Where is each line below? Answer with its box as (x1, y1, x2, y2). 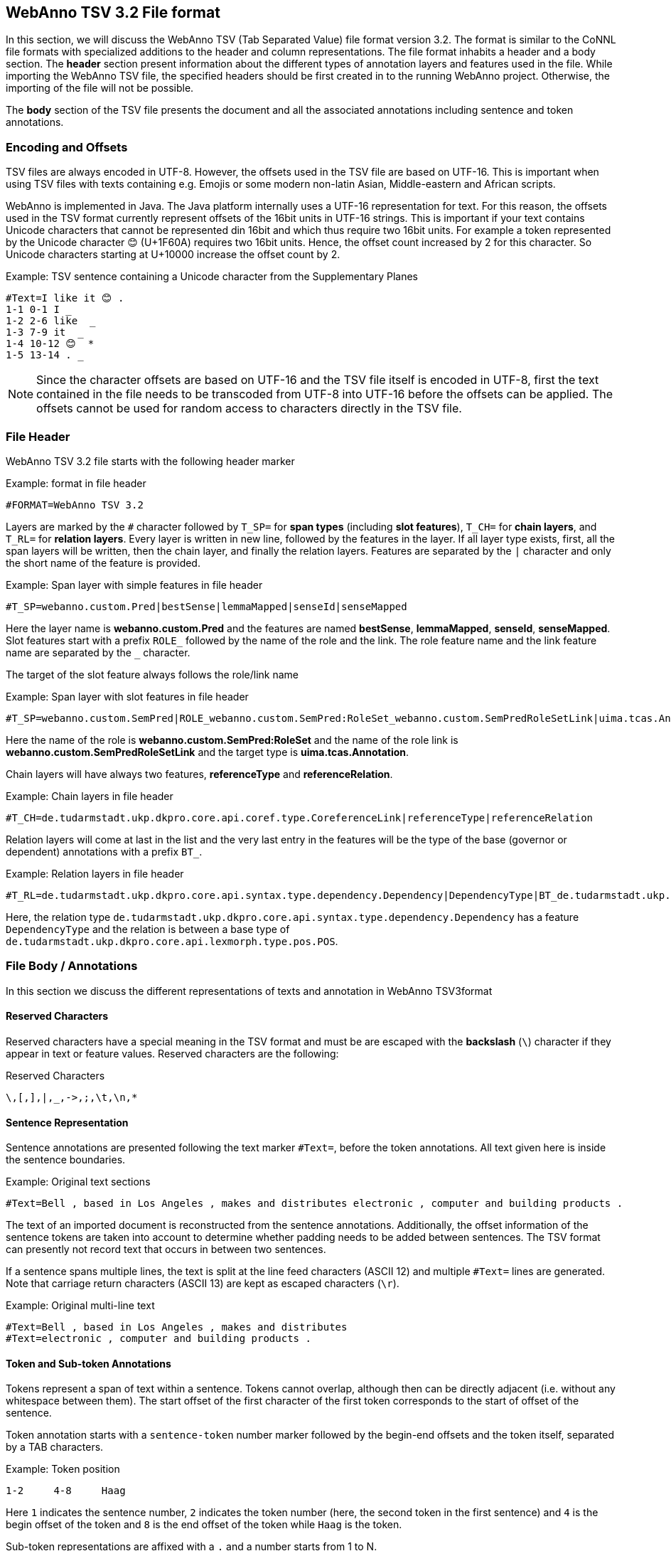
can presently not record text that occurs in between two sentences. (6, 1243, 326, 1256)
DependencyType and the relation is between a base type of (6, 922, 290, 935)
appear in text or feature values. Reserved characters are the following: (6, 1047, 339, 1060)
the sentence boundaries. (6, 1153, 126, 1166)
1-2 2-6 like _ (6, 315, 96, 327)
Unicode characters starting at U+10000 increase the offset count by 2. (6, 248, 340, 261)
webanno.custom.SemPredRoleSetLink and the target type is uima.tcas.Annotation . (6, 745, 409, 758)
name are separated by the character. (6, 646, 190, 659)
